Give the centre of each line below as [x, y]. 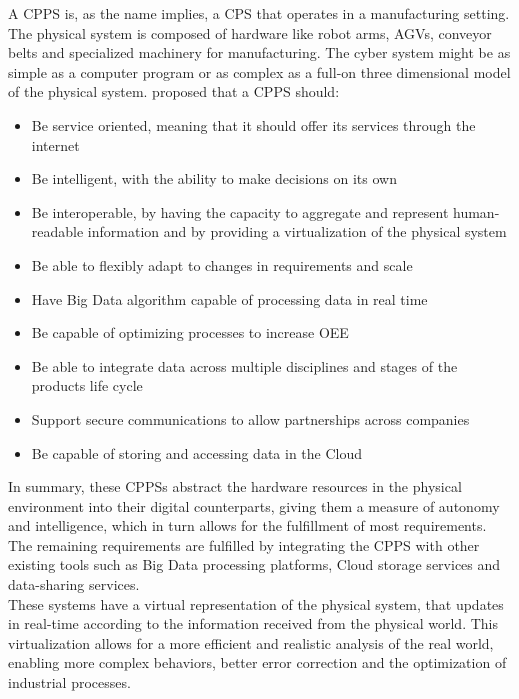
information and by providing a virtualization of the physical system [297, 231]
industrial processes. [69, 682]
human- [476, 211]
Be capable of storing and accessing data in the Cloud [197, 452]
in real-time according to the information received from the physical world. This [253, 623]
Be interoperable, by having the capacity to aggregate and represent [240, 211]
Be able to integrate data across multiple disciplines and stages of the [244, 365]
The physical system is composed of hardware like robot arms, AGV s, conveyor [250, 32]
